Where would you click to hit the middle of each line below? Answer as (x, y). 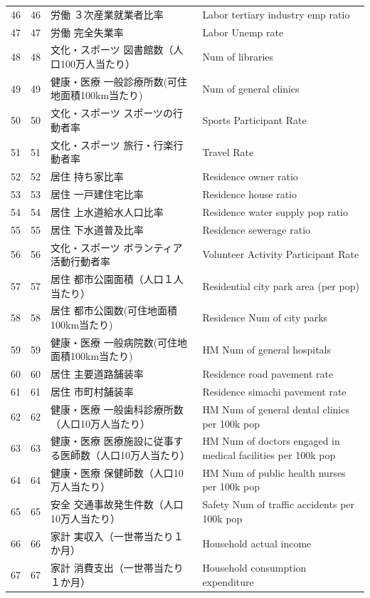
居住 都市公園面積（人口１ (112, 279)
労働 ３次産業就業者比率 (107, 14)
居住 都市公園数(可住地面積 (114, 310)
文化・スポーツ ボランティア (117, 247)
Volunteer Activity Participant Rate (281, 254)
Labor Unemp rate (243, 32)
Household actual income (257, 543)
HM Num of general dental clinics (276, 409)
